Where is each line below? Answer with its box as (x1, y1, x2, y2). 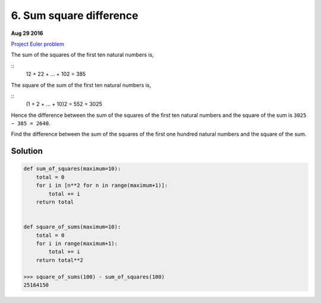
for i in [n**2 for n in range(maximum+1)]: (36, 182, 168, 189)
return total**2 (36, 257, 83, 263)
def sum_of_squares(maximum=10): (23, 165, 121, 172)
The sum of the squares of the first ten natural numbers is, (11, 51, 154, 59)
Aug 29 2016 (11, 30, 43, 37)
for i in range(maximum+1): (36, 240, 118, 247)
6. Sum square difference (11, 9, 139, 22)
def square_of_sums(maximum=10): (23, 224, 121, 231)
